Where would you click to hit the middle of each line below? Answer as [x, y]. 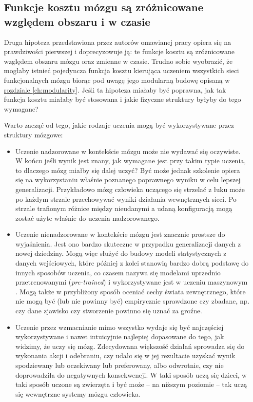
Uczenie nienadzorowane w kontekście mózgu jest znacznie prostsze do [120, 234]
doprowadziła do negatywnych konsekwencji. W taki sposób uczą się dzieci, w [131, 374]
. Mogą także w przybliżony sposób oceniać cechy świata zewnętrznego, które [130, 291]
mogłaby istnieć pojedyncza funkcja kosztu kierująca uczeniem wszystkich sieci [122, 70]
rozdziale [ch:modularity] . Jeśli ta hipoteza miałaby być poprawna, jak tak [115, 89]
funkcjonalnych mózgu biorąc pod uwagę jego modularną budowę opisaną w [117, 80]
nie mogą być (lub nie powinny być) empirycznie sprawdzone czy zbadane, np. [132, 301]
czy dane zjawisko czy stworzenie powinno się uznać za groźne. [109, 311]
